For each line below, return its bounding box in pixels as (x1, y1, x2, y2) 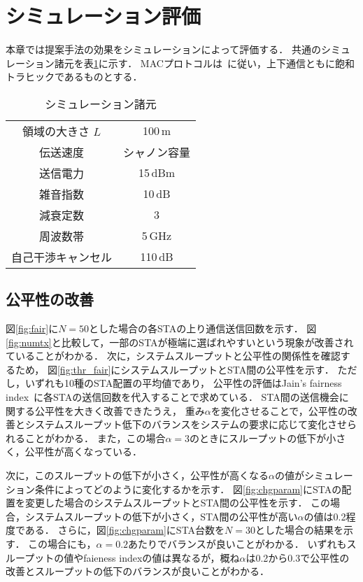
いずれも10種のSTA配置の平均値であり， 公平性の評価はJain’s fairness (24, 376, 342, 390)
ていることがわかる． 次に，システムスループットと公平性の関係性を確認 (6, 348, 341, 363)
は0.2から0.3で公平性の (245, 550, 350, 565)
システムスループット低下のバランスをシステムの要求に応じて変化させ (24, 417, 348, 432)
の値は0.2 (304, 509, 346, 523)
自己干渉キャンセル (11, 248, 113, 265)
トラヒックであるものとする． (6, 69, 143, 84)
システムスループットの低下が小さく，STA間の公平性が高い (24, 509, 298, 523)
